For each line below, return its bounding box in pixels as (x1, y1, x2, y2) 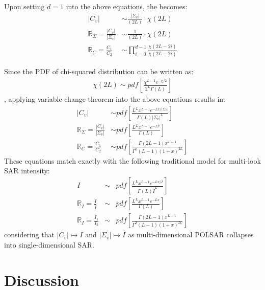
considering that (4, 229, 55, 240)
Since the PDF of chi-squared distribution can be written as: (4, 65, 194, 76)
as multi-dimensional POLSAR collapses (127, 229, 254, 240)
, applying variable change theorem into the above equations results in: (4, 94, 225, 104)
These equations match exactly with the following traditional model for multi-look (4, 155, 261, 166)
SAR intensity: (4, 165, 50, 176)
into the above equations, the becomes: (66, 1, 188, 11)
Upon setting (4, 1, 45, 11)
